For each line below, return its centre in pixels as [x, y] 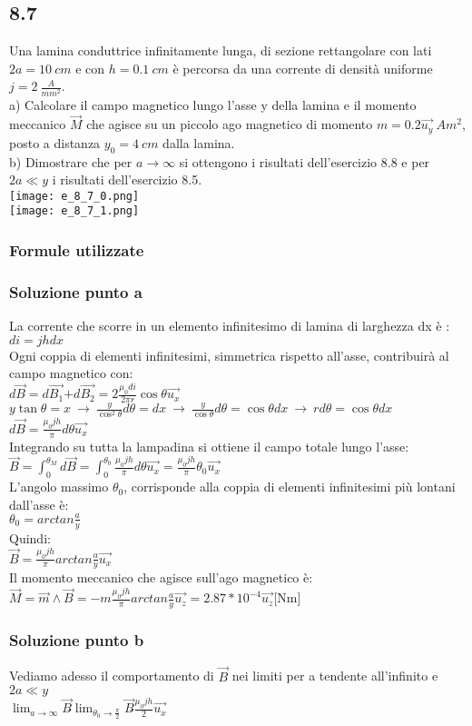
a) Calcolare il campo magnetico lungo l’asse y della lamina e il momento [213, 104]
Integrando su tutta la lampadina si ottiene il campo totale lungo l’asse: [209, 446]
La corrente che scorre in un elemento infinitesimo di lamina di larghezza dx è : [230, 326]
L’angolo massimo [59, 487]
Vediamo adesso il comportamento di [112, 676]
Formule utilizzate [77, 250]
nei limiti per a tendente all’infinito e [335, 676]
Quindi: [30, 537]
